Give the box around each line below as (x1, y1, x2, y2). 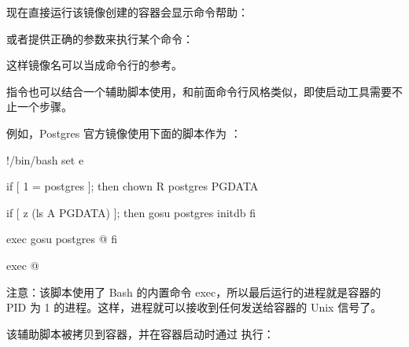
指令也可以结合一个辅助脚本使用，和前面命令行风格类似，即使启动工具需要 (6, 83, 392, 99)
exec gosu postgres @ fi (6, 231, 118, 247)
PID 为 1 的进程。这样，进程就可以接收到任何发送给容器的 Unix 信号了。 (6, 299, 382, 316)
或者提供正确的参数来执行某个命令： (6, 30, 193, 46)
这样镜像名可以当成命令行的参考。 (6, 57, 182, 73)
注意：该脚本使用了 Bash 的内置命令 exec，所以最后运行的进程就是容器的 (6, 283, 381, 300)
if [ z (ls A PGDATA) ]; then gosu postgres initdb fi (6, 204, 256, 220)
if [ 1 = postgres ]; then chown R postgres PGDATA (6, 178, 259, 194)
